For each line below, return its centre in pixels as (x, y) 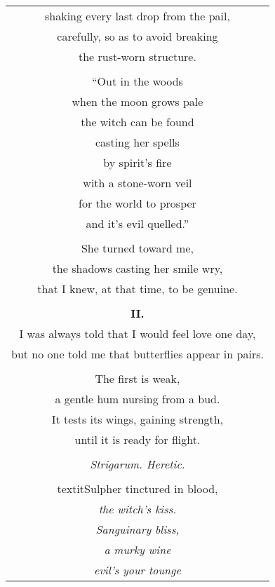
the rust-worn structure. (137, 56)
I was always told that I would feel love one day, (137, 333)
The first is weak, (137, 378)
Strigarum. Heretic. (137, 464)
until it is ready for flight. (137, 439)
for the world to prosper (137, 203)
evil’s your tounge (137, 570)
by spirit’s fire (137, 162)
